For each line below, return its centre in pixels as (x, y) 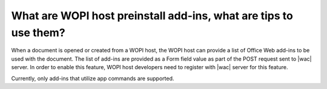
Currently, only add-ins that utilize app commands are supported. (93, 78)
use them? (38, 32)
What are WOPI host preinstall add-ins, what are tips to (152, 16)
